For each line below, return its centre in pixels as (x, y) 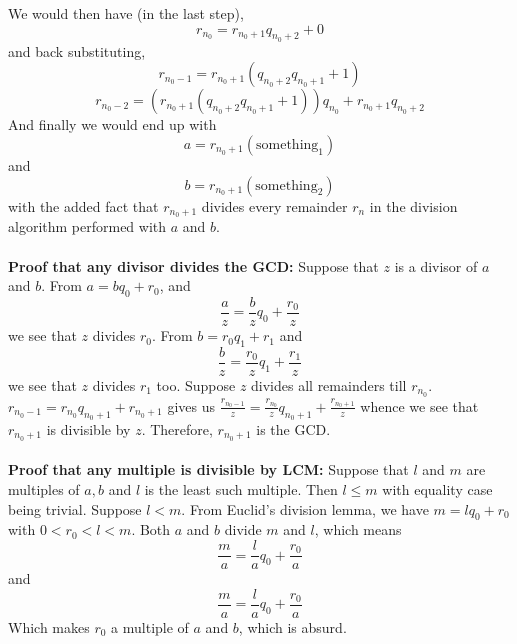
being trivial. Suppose (75, 508)
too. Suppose (196, 384)
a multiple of (150, 626)
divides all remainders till (329, 384)
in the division (413, 205)
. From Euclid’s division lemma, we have (305, 508)
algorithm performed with (87, 226)
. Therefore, (177, 429)
